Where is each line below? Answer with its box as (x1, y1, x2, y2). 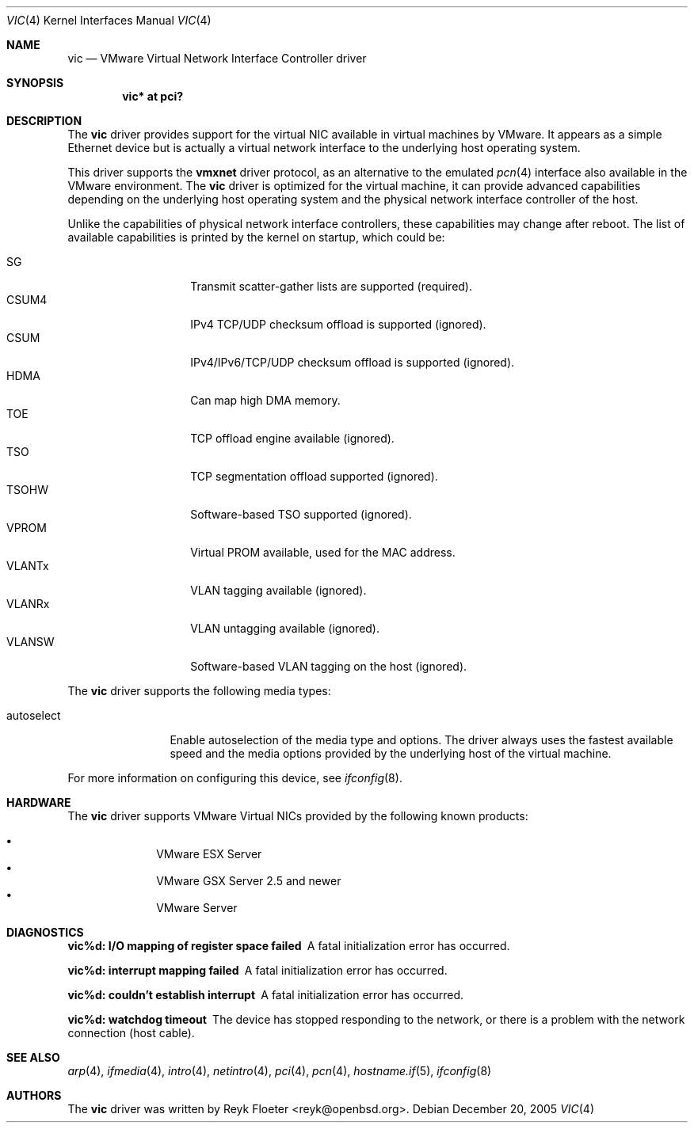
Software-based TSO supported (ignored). (190, 507, 412, 521)
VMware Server (156, 901, 238, 914)
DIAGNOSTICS (6, 926, 84, 939)
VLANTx (6, 559, 49, 572)
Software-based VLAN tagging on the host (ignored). (190, 660, 467, 673)
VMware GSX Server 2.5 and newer (156, 874, 341, 888)
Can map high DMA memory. (190, 393, 341, 407)
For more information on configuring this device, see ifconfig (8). (67, 771, 402, 785)
